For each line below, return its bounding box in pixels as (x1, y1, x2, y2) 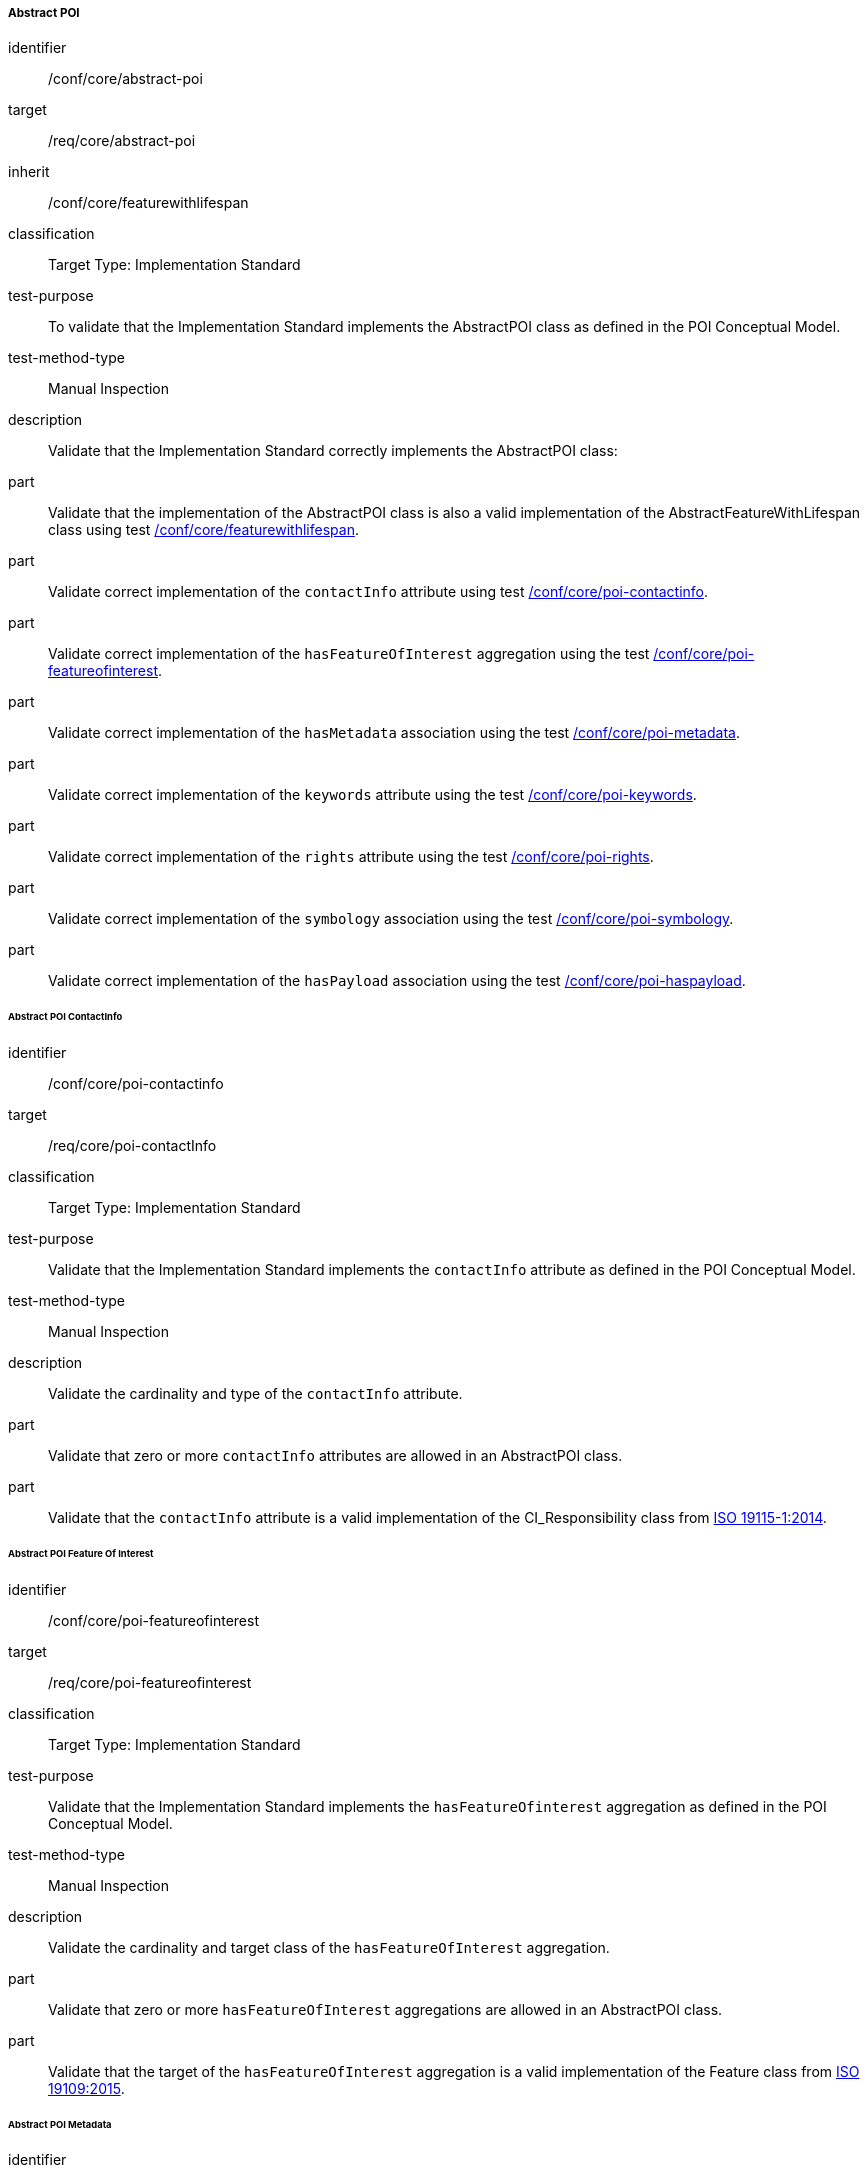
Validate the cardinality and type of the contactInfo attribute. (48, 1385, 463, 1403)
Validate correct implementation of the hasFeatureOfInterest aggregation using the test (48, 645, 650, 663)
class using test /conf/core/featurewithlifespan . (48, 521, 359, 539)
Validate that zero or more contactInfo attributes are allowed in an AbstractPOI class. (48, 1447, 623, 1465)
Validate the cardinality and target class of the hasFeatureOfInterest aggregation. (48, 1938, 610, 1956)
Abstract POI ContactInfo (8, 1011, 123, 1023)
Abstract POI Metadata (8, 2118, 112, 2130)
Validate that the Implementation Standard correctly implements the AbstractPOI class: (48, 442, 618, 460)
